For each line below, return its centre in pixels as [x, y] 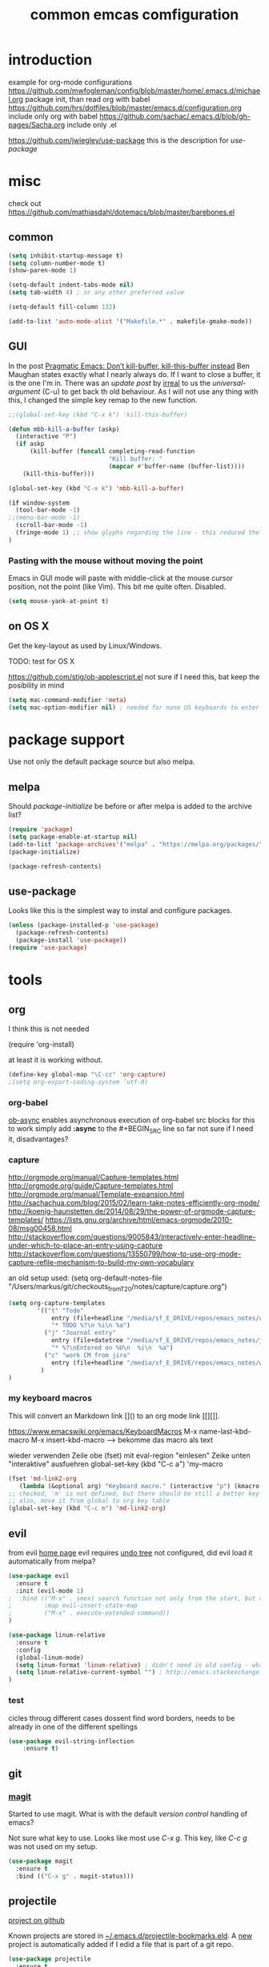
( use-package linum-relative [57, 1635]
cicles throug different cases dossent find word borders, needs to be [122, 1718]
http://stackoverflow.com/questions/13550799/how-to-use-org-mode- [125, 1254]
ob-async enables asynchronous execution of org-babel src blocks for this [132, 1120]
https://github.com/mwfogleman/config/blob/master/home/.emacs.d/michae [134, 91]
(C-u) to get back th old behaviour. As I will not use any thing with [150, 391]
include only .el [92, 124]
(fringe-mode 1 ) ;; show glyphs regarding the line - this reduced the [138, 533]
